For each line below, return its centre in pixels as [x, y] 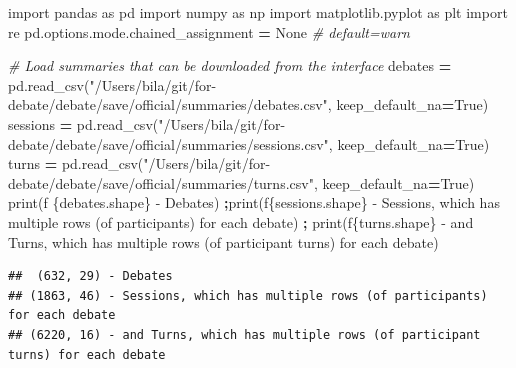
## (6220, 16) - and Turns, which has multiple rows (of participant [244, 334]
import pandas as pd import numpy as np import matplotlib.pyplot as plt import [258, 12]
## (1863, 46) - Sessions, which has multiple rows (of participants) [248, 295]
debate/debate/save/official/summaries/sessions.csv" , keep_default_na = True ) [249, 143]
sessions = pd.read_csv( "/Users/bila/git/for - [147, 123]
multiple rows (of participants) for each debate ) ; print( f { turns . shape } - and [241, 221]
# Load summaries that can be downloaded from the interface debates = [230, 65]
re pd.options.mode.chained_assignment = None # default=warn [209, 31]
